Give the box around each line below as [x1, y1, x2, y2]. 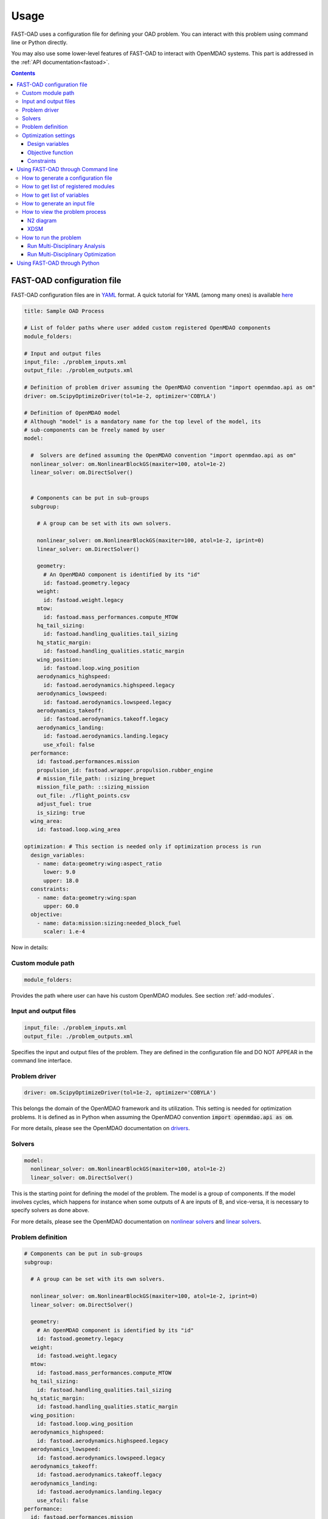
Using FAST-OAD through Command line [16, 166, 118, 173]
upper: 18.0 [43, 877, 79, 884]
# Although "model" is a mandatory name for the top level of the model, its [24, 418, 261, 425]
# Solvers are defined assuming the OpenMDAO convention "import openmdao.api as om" [30, 452, 297, 459]
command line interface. [11, 1057, 72, 1064]
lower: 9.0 [43, 869, 76, 876]
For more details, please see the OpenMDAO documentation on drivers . [11, 1125, 190, 1132]
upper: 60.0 [43, 902, 79, 910]
